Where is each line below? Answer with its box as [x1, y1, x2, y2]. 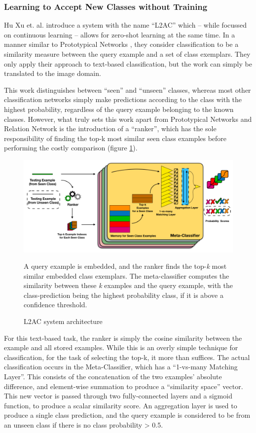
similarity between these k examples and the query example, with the [24, 280, 233, 290]
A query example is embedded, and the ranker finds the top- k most [24, 261, 227, 271]
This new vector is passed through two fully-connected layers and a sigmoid [4, 391, 232, 401]
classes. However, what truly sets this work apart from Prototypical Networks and [4, 113, 252, 124]
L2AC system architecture [24, 316, 103, 326]
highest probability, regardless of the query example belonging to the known [4, 104, 234, 114]
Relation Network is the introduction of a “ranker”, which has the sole [4, 123, 217, 134]
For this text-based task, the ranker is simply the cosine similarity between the [4, 332, 242, 343]
